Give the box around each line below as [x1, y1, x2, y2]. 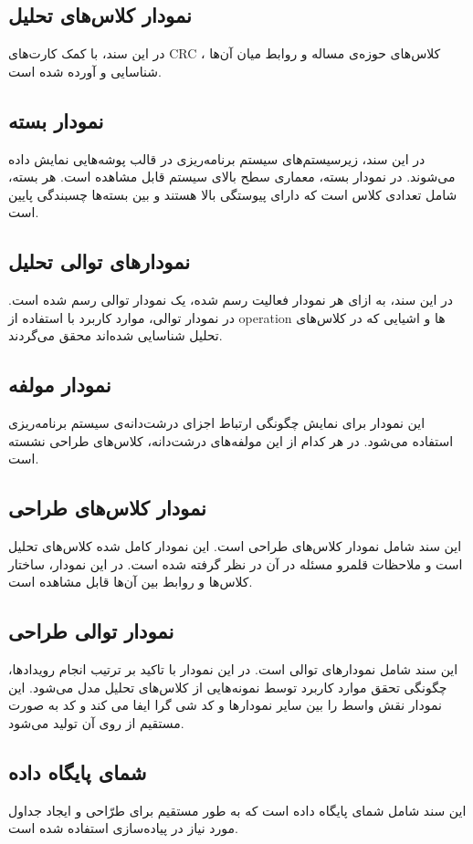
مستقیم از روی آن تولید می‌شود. [8, 713, 184, 732]
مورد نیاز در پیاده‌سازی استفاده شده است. [8, 818, 238, 838]
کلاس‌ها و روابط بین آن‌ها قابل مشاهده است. [8, 572, 253, 591]
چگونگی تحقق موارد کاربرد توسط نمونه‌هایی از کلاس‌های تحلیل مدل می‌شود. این [8, 677, 447, 696]
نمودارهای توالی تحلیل [8, 247, 191, 276]
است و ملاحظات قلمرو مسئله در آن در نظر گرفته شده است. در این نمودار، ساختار [8, 554, 463, 573]
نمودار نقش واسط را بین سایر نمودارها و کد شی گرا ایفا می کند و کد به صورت [8, 695, 442, 714]
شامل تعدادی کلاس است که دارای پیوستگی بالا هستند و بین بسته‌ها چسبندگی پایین [8, 184, 457, 203]
